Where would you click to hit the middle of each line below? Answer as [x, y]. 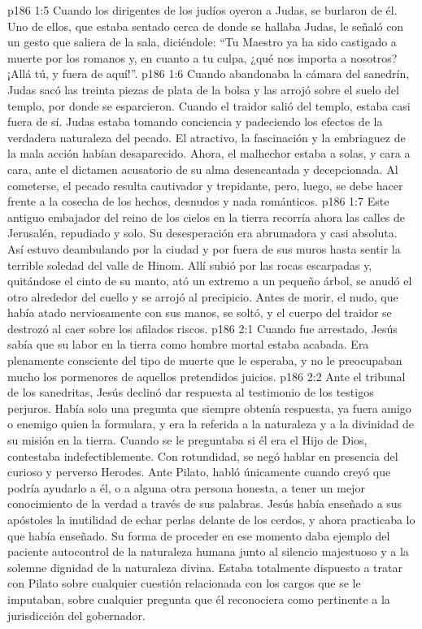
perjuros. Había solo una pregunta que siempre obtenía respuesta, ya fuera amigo [209, 408]
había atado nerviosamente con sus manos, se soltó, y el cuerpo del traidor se [200, 312]
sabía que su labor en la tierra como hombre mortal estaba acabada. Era [188, 344]
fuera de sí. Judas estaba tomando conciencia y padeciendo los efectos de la [195, 121]
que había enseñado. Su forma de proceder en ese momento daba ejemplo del [199, 535]
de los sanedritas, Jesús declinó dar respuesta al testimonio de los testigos [191, 392]
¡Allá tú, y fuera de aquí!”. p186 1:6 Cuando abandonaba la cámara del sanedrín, [209, 74]
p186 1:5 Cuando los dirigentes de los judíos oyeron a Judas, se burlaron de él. [202, 10]
